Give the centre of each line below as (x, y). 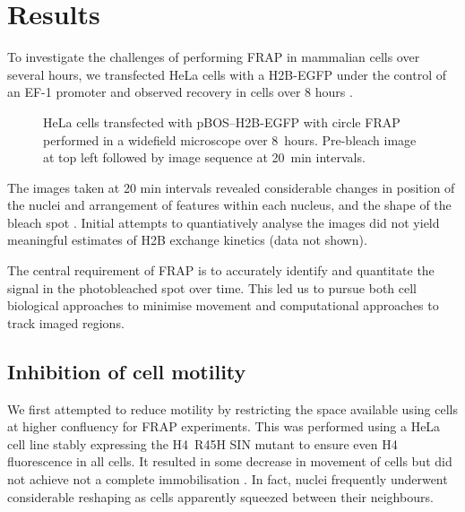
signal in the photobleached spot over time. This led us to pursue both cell (212, 287)
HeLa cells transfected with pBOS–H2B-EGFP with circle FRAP (222, 121)
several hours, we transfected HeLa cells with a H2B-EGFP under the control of (227, 74)
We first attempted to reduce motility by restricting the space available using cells (232, 408)
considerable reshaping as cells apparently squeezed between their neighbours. (220, 496)
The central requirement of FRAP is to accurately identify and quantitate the (221, 270)
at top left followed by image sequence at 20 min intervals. (204, 157)
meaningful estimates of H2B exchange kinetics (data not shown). (187, 240)
